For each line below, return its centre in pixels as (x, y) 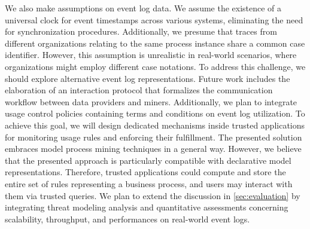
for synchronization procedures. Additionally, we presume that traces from (141, 31)
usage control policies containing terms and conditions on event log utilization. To (155, 113)
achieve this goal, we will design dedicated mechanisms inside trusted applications (155, 125)
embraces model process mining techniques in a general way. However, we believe (153, 149)
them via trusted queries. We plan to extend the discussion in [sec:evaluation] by (153, 195)
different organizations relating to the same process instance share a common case (155, 43)
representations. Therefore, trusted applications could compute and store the (145, 172)
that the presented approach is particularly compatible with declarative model (148, 160)
